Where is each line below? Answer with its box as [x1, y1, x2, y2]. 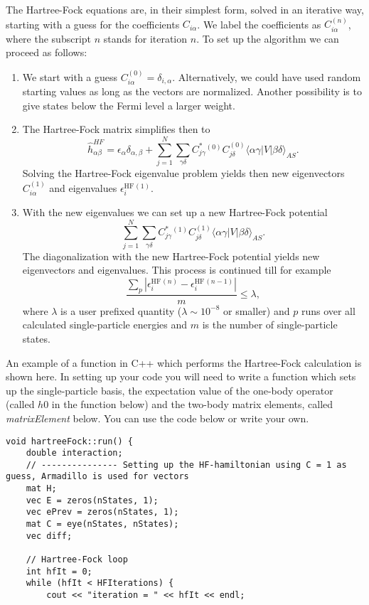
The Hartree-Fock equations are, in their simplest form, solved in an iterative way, [6, 2, 364, 16]
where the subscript [6, 31, 92, 45]
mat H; [26, 483, 57, 494]
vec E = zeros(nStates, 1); [26, 495, 159, 505]
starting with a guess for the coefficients [6, 16, 180, 31]
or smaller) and [223, 303, 290, 318]
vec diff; [26, 530, 73, 541]
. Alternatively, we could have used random [172, 69, 361, 84]
